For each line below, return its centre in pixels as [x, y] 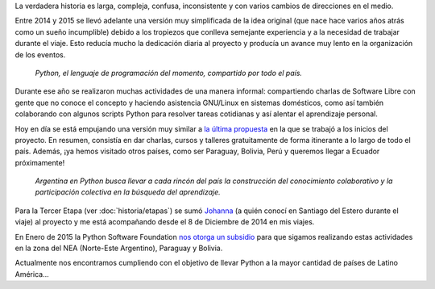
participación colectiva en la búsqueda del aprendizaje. [128, 192]
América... [32, 274]
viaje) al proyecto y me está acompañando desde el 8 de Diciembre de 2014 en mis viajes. [165, 222]
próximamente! [40, 162]
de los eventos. [40, 54]
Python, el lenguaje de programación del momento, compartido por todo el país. [168, 73]
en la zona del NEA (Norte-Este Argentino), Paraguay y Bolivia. [119, 248]
